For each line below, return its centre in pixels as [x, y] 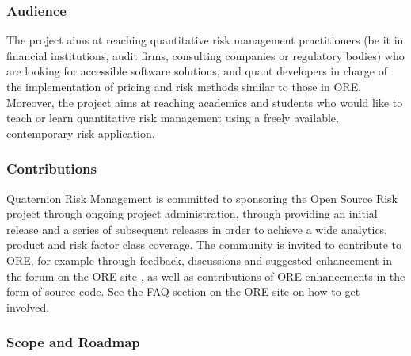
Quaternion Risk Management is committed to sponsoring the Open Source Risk [202, 198]
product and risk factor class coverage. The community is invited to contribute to [204, 245]
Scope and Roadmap [73, 342]
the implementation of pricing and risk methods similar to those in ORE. [184, 86]
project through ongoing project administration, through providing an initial [192, 214]
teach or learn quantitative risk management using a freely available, [173, 118]
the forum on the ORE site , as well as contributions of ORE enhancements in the [206, 276]
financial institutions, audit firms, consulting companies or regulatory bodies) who [205, 55]
